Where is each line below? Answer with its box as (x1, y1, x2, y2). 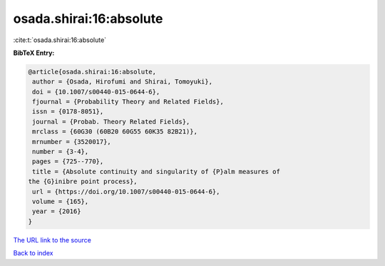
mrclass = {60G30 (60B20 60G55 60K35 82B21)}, (32, 128, 197, 135)
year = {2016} (32, 208, 81, 215)
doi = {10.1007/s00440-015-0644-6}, (32, 88, 160, 96)
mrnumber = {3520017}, (32, 138, 112, 145)
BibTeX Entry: (13, 48, 55, 57)
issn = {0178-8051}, (32, 108, 104, 116)
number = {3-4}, (32, 148, 89, 156)
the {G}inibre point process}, (28, 178, 138, 185)
